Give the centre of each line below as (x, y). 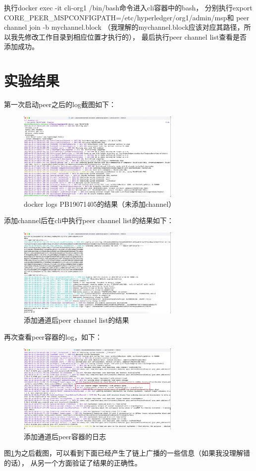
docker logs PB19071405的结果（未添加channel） (100, 204)
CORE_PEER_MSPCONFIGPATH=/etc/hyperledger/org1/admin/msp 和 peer (127, 17)
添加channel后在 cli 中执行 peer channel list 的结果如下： (89, 220)
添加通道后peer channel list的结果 (77, 320)
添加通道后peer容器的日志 (65, 436)
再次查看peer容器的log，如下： (53, 336)
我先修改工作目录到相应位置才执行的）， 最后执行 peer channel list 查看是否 (129, 36)
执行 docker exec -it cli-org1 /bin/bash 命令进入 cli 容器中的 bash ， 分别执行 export (128, 7)
